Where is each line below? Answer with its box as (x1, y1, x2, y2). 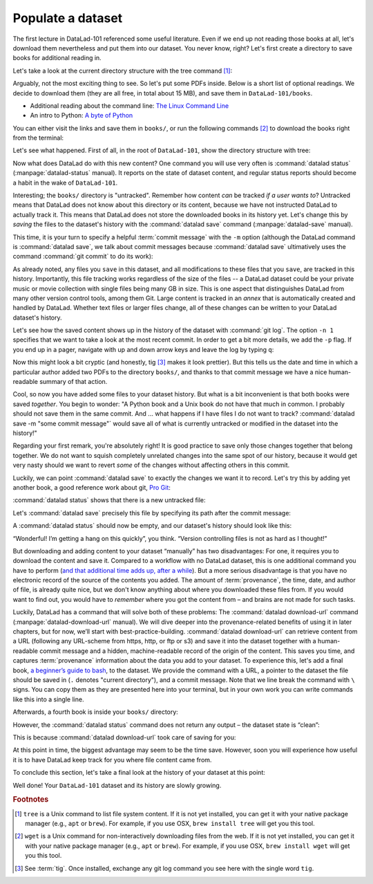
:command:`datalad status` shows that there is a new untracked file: (12, 496, 207, 504)
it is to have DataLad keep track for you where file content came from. (12, 755, 212, 764)
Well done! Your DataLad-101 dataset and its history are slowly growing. (12, 781, 222, 789)
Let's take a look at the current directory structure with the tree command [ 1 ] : (12, 66, 233, 75)
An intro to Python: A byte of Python (30, 111, 133, 120)
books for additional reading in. (12, 54, 102, 62)
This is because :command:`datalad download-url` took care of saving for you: (12, 733, 236, 742)
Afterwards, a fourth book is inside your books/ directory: (12, 708, 179, 716)
